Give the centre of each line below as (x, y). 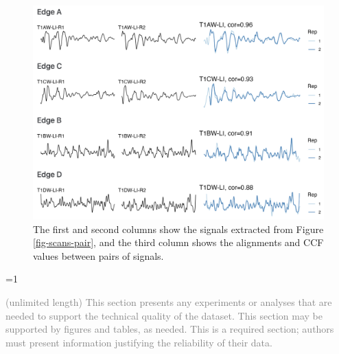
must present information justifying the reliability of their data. (139, 342)
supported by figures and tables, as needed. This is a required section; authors (170, 329)
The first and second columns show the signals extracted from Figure (178, 229)
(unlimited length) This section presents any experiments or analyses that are (169, 301)
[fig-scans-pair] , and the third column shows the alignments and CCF (178, 242)
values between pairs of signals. (98, 255)
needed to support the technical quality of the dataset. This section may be (164, 315)
